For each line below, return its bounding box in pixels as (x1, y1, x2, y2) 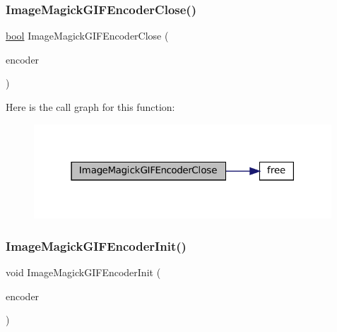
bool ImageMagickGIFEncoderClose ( (6, 28, 169, 43)
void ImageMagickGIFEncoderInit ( (6, 265, 161, 280)
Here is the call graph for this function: (6, 100, 175, 114)
